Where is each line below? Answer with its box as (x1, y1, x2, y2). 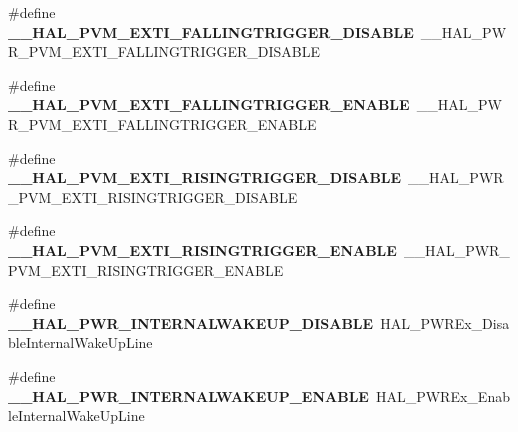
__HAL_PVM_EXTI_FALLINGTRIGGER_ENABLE (8, 94, 410, 115)
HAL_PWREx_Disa (380, 312, 510, 333)
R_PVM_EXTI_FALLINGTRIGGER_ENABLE (8, 113, 317, 134)
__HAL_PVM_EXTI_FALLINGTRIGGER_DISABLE (8, 21, 414, 42)
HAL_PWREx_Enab (375, 385, 510, 406)
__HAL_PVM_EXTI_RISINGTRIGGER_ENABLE (8, 239, 397, 260)
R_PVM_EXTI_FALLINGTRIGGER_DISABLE (8, 41, 321, 62)
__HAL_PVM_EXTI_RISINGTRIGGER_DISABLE (8, 167, 402, 188)
